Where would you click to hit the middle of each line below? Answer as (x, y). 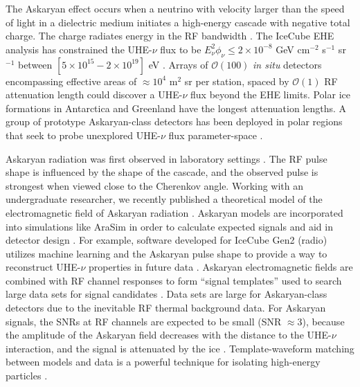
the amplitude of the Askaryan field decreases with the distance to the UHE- (169, 335)
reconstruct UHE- (43, 267)
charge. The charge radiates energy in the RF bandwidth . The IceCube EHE (170, 36)
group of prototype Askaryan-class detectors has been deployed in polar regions (174, 121)
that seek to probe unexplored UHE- (83, 135)
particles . (27, 376)
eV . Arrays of (178, 64)
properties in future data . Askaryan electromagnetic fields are (221, 267)
